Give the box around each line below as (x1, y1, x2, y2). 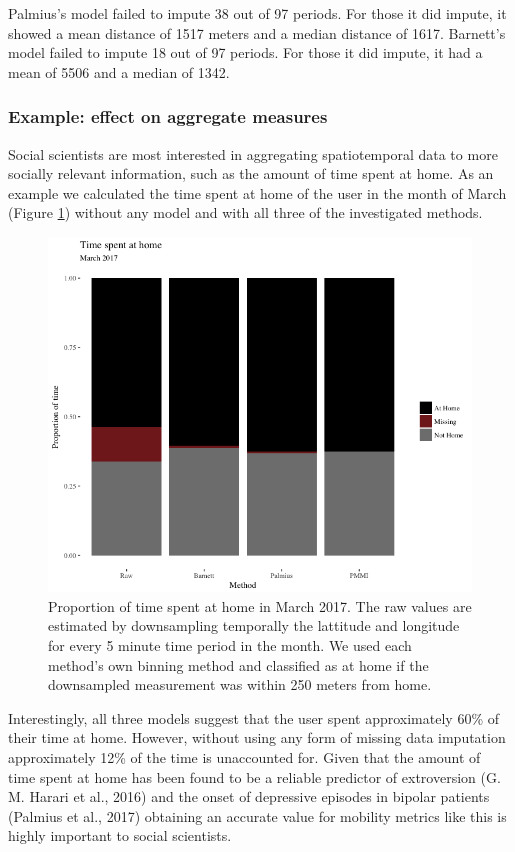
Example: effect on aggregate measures (8, 104, 328, 129)
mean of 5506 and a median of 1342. (8, 61, 230, 82)
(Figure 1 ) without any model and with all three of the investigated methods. (8, 202, 483, 223)
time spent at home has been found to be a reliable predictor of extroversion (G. (8, 766, 501, 787)
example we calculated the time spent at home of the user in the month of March (8, 182, 507, 203)
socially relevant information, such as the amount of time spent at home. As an (8, 163, 494, 184)
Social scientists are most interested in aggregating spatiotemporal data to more (8, 143, 498, 164)
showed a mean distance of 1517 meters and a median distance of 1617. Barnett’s (8, 22, 506, 43)
